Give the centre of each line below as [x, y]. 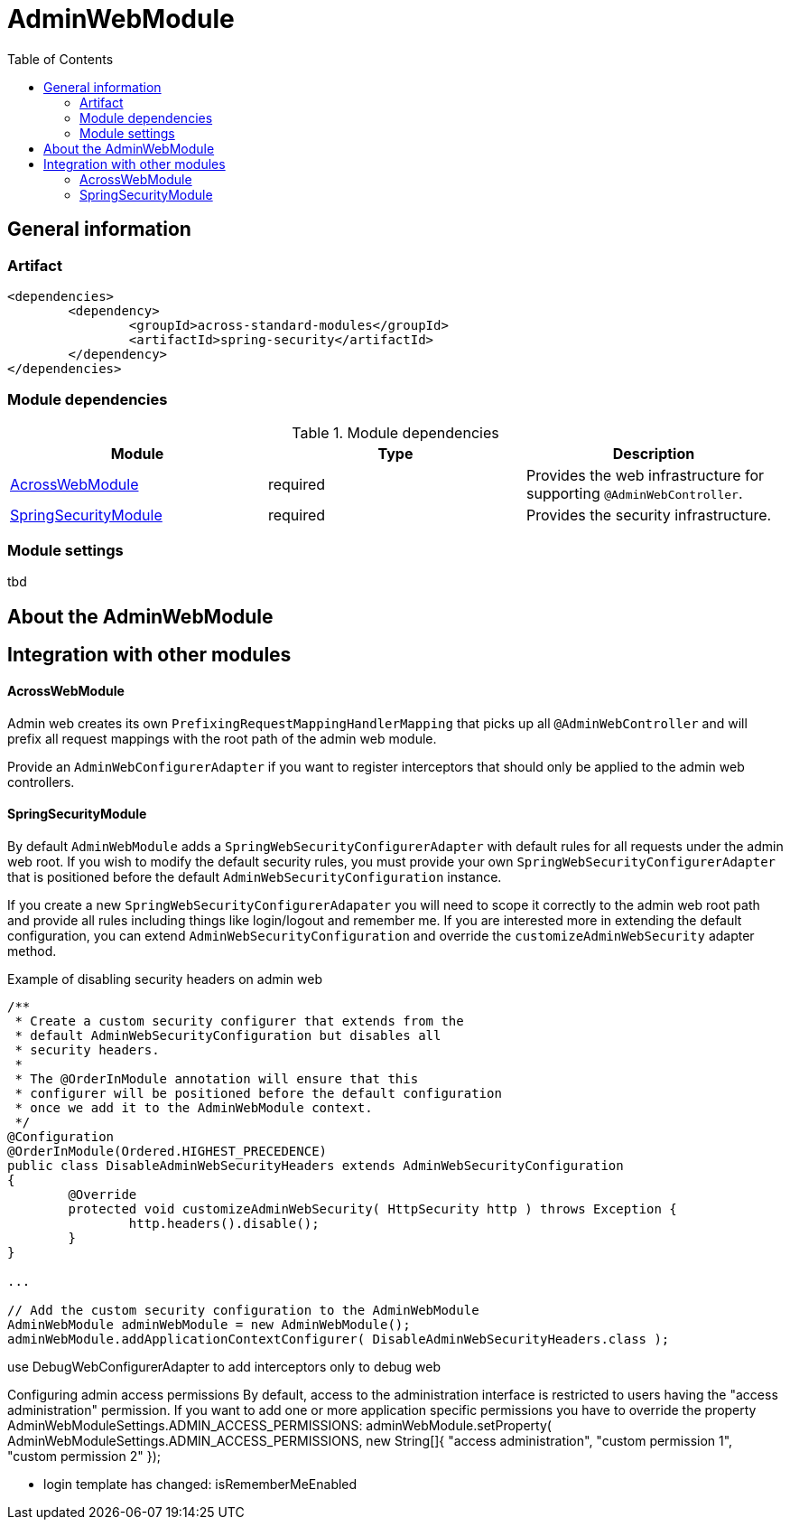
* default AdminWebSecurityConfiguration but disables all [228, 1035]
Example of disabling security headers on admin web [165, 979]
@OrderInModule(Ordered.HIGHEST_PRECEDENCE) [167, 1151]
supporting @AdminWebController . [634, 493]
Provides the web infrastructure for [645, 475]
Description [654, 453]
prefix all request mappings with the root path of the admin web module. [222, 738]
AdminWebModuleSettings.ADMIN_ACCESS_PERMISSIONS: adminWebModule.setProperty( [279, 1425]
